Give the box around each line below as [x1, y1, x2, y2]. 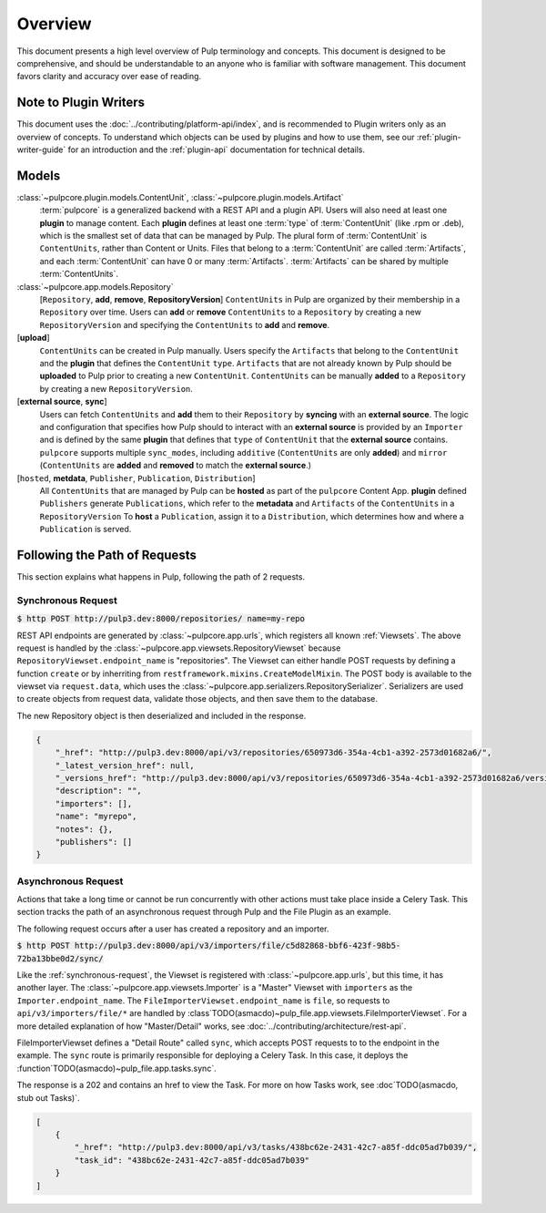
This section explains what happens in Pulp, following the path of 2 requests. [16, 571, 305, 582]
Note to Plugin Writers [16, 95, 146, 110]
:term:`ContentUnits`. [39, 269, 118, 280]
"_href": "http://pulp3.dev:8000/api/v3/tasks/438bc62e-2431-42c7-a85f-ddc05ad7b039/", [74, 1142, 478, 1153]
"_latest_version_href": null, [55, 760, 195, 770]
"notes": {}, [55, 824, 114, 834]
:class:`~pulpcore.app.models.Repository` [16, 281, 174, 292]
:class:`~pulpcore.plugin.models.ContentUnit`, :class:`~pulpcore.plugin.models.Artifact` [16, 191, 345, 202]
